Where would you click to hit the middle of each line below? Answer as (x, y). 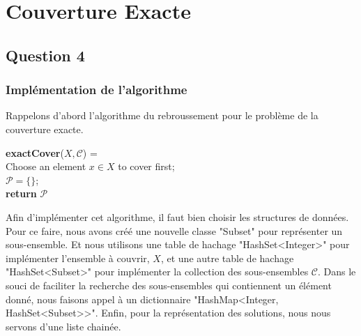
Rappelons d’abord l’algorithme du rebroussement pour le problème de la (162, 115)
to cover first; (146, 166)
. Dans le (337, 272)
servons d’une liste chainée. (63, 326)
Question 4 (45, 55)
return (21, 193)
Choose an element (46, 166)
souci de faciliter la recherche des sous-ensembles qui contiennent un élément (169, 285)
